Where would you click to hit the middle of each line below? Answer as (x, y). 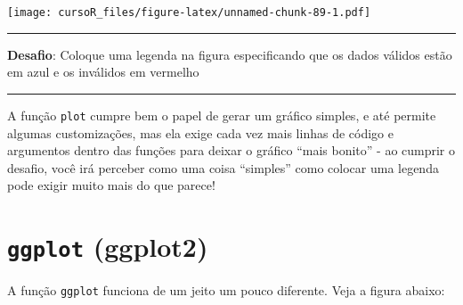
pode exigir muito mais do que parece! (111, 185)
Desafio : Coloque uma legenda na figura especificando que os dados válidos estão (230, 54)
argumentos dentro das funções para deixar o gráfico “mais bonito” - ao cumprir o (231, 150)
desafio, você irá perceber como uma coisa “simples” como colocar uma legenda (223, 167)
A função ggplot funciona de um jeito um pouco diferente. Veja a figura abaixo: (226, 290)
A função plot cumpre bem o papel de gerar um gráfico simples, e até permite (222, 115)
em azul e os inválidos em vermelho (103, 72)
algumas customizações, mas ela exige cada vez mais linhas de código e (200, 132)
